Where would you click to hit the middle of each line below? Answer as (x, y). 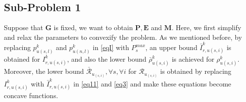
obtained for (22, 59)
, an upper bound (171, 47)
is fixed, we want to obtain (93, 27)
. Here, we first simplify (206, 27)
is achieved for (193, 59)
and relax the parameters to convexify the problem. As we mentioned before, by (123, 37)
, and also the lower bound (106, 59)
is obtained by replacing (196, 71)
